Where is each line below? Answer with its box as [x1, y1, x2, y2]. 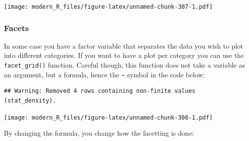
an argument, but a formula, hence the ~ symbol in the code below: [4, 69, 205, 79]
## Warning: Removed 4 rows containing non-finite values [4, 88, 196, 95]
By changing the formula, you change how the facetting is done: [4, 128, 194, 138]
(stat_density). [4, 97, 56, 104]
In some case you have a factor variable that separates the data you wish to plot [4, 40, 244, 51]
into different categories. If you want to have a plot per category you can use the [4, 50, 244, 60]
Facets [4, 21, 29, 34]
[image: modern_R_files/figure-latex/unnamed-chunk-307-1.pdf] [4, 3, 213, 10]
